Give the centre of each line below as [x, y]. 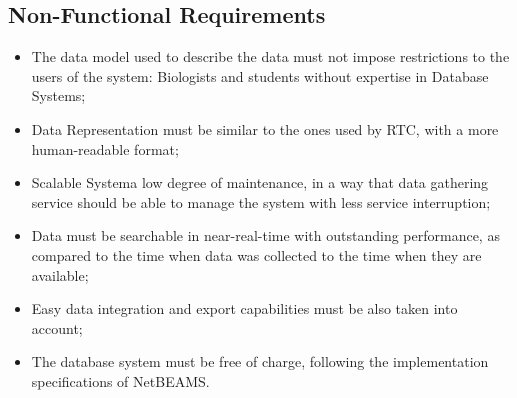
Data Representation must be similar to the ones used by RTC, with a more [265, 128]
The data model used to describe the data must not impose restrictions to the [270, 56]
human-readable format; [105, 148]
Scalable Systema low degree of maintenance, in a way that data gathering [260, 182]
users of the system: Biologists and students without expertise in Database [260, 75]
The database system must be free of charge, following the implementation [260, 361]
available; [60, 274]
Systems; [58, 95]
